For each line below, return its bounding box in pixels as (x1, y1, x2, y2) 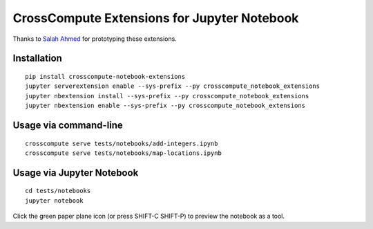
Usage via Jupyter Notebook (12, 167, 139, 178)
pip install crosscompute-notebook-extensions (25, 73, 186, 80)
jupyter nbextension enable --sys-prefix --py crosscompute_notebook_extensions (25, 102, 306, 110)
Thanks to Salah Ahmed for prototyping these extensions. (12, 35, 178, 43)
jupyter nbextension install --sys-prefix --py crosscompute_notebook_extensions (25, 92, 309, 100)
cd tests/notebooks (25, 187, 91, 195)
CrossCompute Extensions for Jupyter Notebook (12, 10, 299, 26)
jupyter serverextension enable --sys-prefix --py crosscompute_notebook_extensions (25, 82, 321, 90)
